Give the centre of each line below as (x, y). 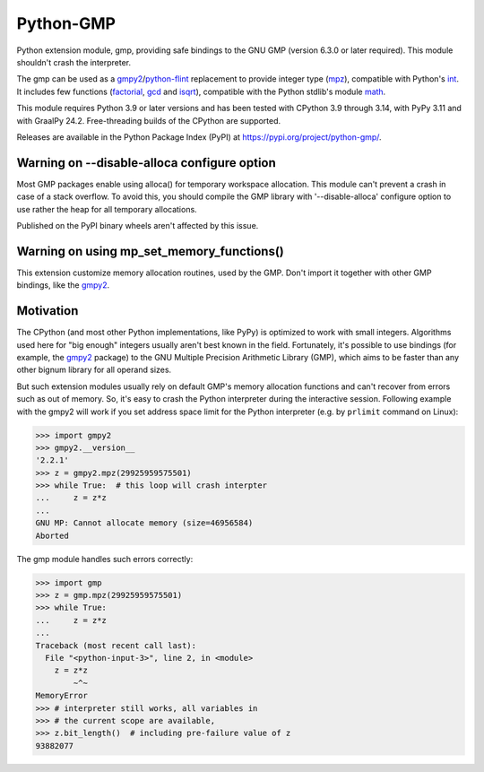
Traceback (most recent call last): (116, 645)
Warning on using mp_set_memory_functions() (150, 251)
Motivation (48, 311)
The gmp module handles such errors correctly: (105, 559)
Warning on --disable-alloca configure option (147, 163)
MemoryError (62, 696)
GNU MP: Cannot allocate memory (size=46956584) (144, 523)
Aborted (52, 535)
